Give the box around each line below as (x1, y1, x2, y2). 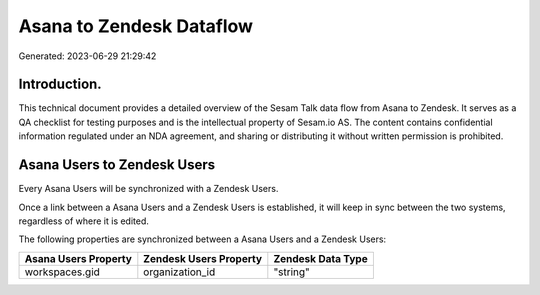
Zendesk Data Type (273, 251, 369, 265)
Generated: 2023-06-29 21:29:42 (18, 50, 157, 62)
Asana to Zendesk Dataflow (18, 15, 254, 37)
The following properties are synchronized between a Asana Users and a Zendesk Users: (18, 233, 387, 245)
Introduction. (18, 76, 102, 93)
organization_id (143, 265, 216, 279)
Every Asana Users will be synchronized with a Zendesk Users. (18, 183, 279, 195)
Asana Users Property (24, 251, 132, 265)
